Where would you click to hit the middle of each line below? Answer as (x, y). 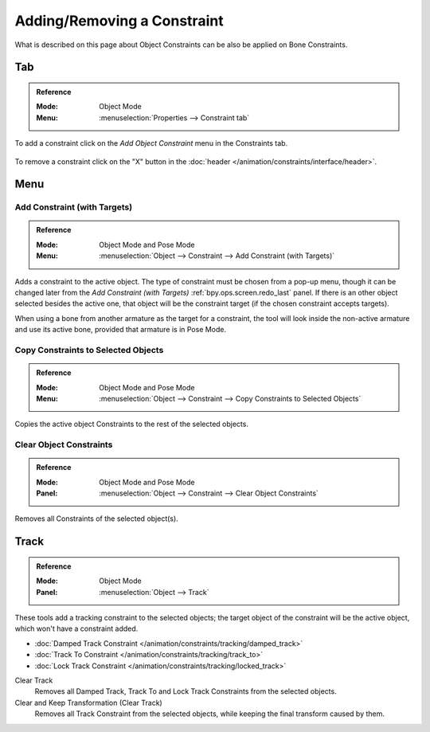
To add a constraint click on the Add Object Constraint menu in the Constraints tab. (151, 143)
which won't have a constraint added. (76, 628)
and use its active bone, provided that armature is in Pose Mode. (121, 330)
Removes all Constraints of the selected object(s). (96, 519)
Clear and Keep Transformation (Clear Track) (88, 703)
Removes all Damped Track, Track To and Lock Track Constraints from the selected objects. (186, 691)
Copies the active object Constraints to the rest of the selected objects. (131, 424)
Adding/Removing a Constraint (119, 21)
